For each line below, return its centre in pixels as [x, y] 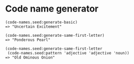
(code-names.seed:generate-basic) [42, 22]
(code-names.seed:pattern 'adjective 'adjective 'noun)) [68, 53]
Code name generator [52, 9]
